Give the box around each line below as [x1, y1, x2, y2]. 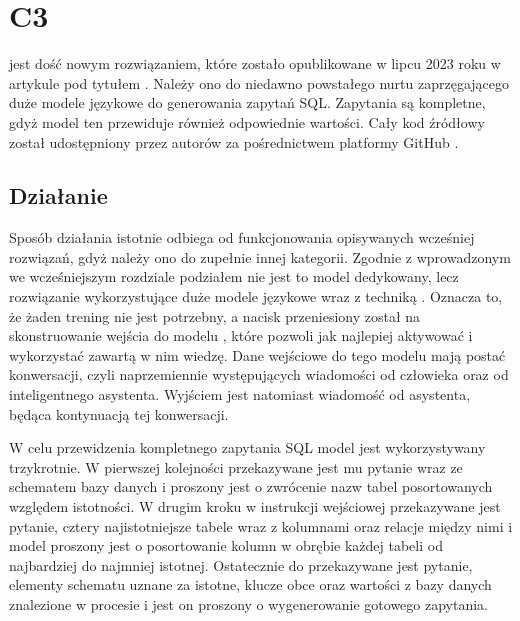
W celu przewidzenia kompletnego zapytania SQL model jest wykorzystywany [9, 437, 486, 458]
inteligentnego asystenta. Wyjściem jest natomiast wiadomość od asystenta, [9, 384, 471, 405]
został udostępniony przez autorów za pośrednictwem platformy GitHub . [9, 131, 459, 152]
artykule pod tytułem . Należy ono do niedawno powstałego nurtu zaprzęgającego [9, 72, 509, 93]
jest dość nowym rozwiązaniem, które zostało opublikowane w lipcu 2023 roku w [9, 53, 501, 74]
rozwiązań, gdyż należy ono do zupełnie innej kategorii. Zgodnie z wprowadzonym [9, 246, 511, 267]
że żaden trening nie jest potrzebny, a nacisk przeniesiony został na [9, 305, 421, 326]
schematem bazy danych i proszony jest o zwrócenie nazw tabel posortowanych [9, 476, 493, 497]
